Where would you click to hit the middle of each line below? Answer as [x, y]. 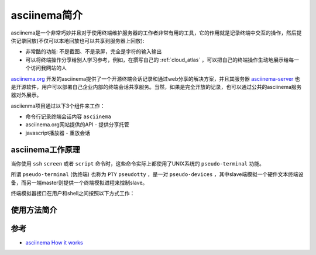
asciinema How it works [54, 242]
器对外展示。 [26, 95]
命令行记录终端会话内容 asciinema [68, 116]
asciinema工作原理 [45, 149]
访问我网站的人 [48, 68]
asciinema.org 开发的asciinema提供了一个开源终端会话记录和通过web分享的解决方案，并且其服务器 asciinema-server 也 [156, 78]
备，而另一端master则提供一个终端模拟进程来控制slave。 [79, 182]
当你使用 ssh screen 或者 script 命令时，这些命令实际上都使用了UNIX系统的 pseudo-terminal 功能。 [138, 163]
